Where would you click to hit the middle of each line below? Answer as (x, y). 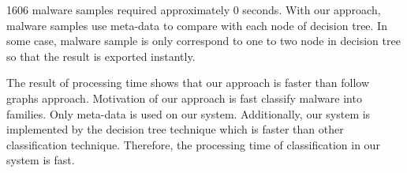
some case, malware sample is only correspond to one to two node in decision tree (203, 41)
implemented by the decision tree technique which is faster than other (175, 129)
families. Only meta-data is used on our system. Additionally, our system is (189, 113)
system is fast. (41, 160)
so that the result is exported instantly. (101, 56)
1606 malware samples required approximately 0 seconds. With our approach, (194, 9)
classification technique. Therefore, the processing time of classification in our (193, 144)
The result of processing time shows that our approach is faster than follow (188, 83)
